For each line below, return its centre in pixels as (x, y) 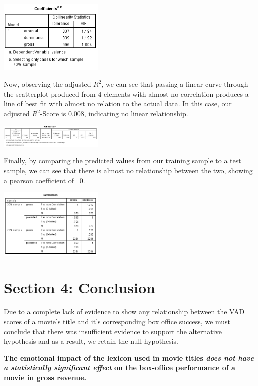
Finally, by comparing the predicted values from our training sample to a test (123, 161)
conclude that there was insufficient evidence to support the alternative (113, 331)
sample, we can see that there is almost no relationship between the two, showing (128, 170)
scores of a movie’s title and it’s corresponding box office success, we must (117, 321)
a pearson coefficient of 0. (45, 180)
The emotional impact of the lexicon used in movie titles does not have (129, 358)
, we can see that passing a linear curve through (175, 84)
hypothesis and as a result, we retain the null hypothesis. (91, 341)
